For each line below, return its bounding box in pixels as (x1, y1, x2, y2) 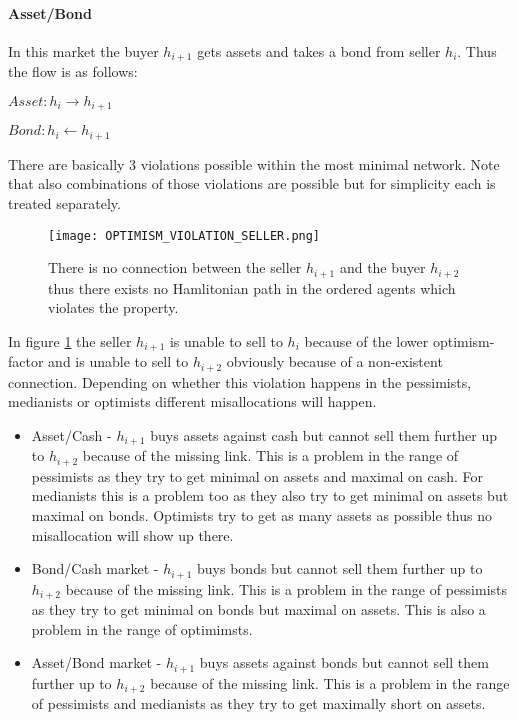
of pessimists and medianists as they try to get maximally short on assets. (31, 693, 486, 714)
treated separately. (8, 192, 121, 213)
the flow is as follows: (8, 61, 138, 82)
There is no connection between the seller (48, 257, 302, 278)
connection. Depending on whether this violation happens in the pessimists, (8, 371, 472, 392)
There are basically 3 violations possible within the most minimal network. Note (8, 153, 500, 174)
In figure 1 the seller (8, 330, 132, 351)
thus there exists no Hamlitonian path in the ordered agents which (48, 277, 456, 298)
